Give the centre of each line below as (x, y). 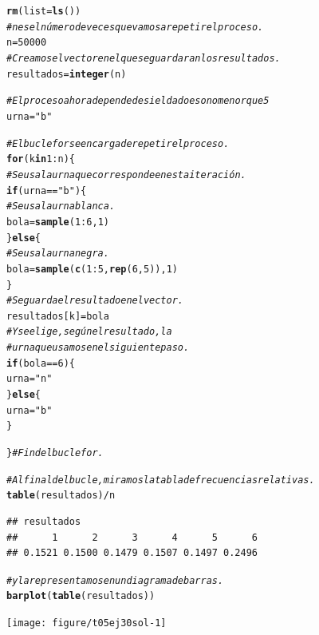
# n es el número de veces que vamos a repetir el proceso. (135, 27)
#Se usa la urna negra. (58, 254)
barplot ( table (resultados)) (81, 596)
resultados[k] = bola (58, 316)
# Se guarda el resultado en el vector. (95, 301)
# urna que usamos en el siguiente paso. (98, 348)
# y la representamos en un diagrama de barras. (115, 580)
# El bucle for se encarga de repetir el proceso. (118, 143)
